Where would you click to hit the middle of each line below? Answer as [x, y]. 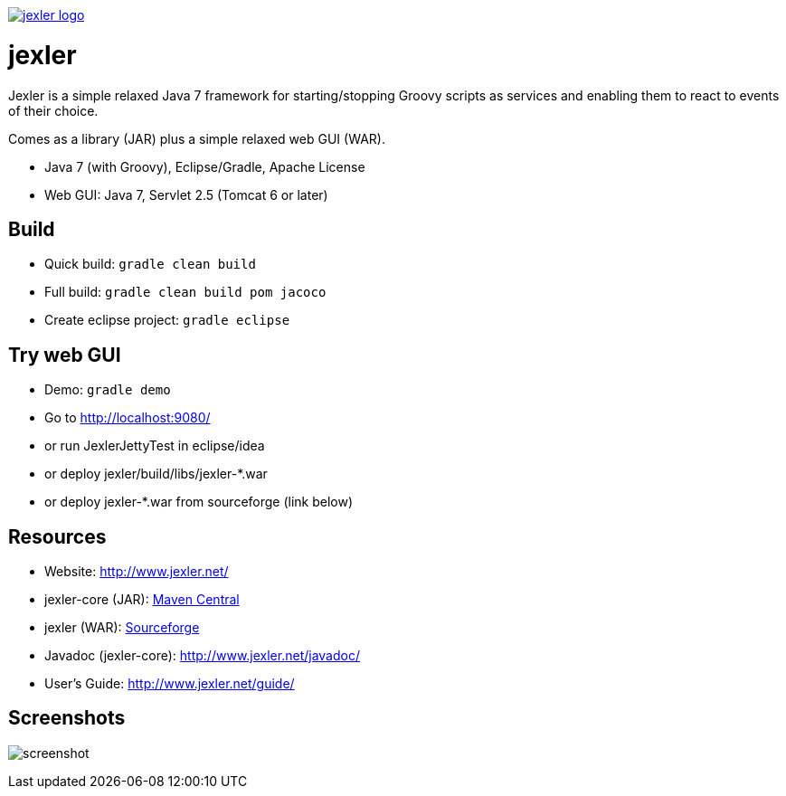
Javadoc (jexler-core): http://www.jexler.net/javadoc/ [202, 656]
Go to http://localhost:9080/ [128, 418]
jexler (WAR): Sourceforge [122, 628]
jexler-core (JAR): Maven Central [142, 600]
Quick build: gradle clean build [150, 264]
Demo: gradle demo [108, 390]
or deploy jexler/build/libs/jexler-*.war [156, 474]
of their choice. [53, 110]
